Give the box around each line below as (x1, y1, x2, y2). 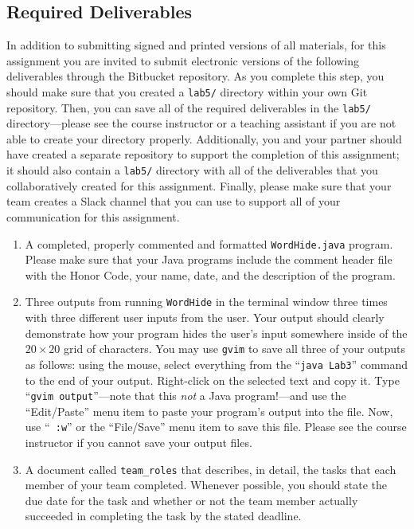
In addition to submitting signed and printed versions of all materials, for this (6, 37, 386, 53)
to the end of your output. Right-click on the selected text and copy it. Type (25, 371, 400, 388)
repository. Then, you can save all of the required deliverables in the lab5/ (6, 99, 371, 116)
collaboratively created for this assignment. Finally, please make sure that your (6, 177, 392, 194)
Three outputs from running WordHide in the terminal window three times (25, 293, 388, 310)
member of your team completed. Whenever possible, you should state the (25, 476, 388, 493)
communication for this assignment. (6, 208, 180, 225)
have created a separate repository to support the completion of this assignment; (6, 146, 400, 163)
